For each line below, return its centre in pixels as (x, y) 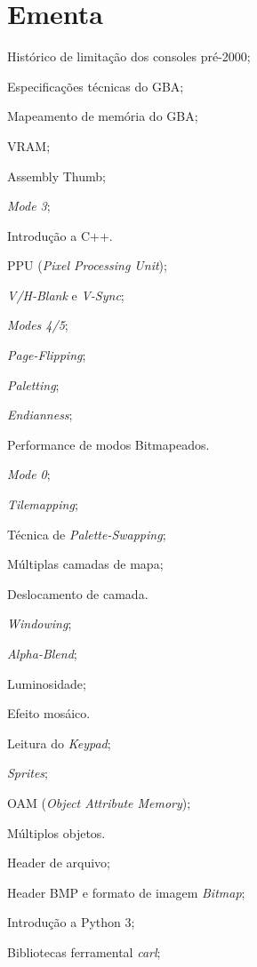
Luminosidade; (47, 683)
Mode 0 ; (29, 474)
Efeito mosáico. (49, 713)
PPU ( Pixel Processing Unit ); (87, 265)
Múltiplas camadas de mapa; (85, 564)
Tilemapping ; (43, 504)
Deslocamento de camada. (78, 593)
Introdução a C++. (60, 235)
